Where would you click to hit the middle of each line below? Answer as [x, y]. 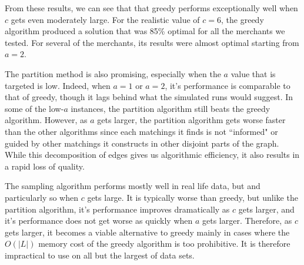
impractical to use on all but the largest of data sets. [100, 255]
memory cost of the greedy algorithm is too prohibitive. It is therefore [164, 244]
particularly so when [42, 197]
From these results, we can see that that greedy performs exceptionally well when [151, 8]
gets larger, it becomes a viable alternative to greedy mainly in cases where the [147, 232]
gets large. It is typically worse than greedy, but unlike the [193, 197]
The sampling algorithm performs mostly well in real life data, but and [133, 186]
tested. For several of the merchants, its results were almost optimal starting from [152, 42]
